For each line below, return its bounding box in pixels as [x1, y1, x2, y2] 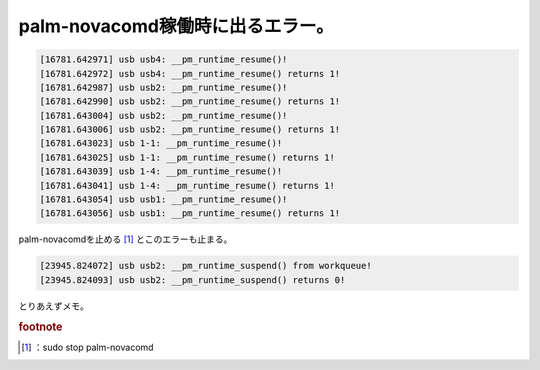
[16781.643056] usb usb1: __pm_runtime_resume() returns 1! [39, 208, 341, 219]
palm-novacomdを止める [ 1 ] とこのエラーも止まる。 [18, 233, 233, 245]
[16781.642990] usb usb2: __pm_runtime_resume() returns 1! [39, 96, 341, 107]
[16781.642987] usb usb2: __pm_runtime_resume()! [39, 81, 288, 93]
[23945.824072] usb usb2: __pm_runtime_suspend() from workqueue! [39, 260, 372, 272]
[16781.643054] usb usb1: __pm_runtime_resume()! [39, 194, 288, 205]
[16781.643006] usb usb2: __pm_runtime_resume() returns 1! [39, 124, 341, 135]
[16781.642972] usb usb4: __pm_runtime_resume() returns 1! [39, 68, 341, 79]
